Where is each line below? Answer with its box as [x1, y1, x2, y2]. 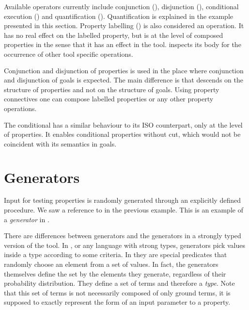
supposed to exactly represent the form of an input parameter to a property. [4, 297, 231, 307]
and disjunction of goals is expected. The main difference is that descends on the [4, 75, 243, 85]
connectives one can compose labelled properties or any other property [4, 94, 214, 104]
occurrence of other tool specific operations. [4, 49, 133, 59]
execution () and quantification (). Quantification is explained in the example [4, 11, 233, 21]
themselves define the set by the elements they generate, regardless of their [4, 268, 226, 278]
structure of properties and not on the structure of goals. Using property [4, 84, 219, 94]
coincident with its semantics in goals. [4, 138, 117, 148]
